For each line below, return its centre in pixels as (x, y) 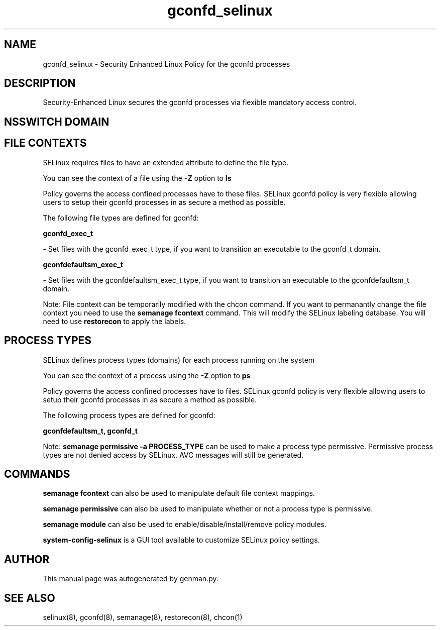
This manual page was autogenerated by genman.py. (131, 579)
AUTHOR (27, 559)
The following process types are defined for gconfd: (129, 415)
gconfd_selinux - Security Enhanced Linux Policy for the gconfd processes (167, 64)
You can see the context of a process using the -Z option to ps (147, 375)
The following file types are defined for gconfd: (121, 218)
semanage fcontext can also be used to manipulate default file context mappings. (179, 493)
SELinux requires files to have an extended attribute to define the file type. (166, 162)
